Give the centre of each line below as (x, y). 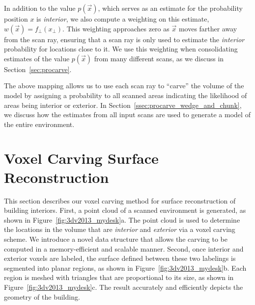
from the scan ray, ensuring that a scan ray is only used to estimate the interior (124, 39)
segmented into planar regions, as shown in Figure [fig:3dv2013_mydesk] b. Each (125, 267)
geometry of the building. (42, 296)
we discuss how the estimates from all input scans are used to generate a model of (127, 114)
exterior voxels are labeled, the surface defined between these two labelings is (120, 258)
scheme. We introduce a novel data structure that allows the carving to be (116, 239)
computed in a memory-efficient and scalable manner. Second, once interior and (124, 248)
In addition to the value (40, 8)
